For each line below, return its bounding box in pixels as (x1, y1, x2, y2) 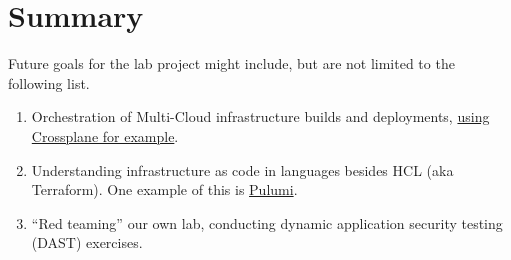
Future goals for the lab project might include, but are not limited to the (8, 53, 455, 74)
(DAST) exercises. (31, 232, 143, 253)
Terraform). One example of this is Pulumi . (31, 179, 298, 200)
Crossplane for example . (31, 125, 179, 146)
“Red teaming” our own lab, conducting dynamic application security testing (31, 212, 503, 233)
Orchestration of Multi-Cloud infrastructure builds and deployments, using (31, 106, 490, 127)
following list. (8, 72, 90, 93)
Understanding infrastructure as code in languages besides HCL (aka (31, 159, 454, 180)
